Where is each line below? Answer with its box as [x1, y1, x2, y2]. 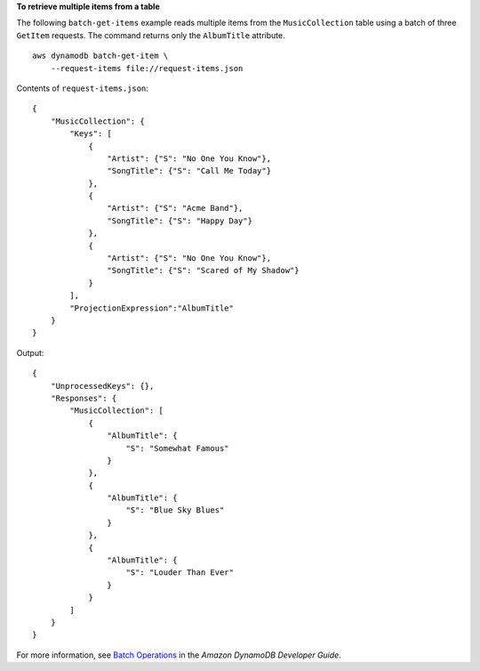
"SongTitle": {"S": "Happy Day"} [107, 215, 253, 226]
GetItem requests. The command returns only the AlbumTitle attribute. [16, 29, 285, 40]
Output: [16, 347, 44, 358]
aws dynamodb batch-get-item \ [32, 51, 169, 61]
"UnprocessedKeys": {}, [50, 381, 155, 391]
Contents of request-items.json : [16, 83, 148, 93]
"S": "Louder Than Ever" [125, 568, 235, 578]
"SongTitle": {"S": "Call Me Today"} [107, 166, 271, 176]
